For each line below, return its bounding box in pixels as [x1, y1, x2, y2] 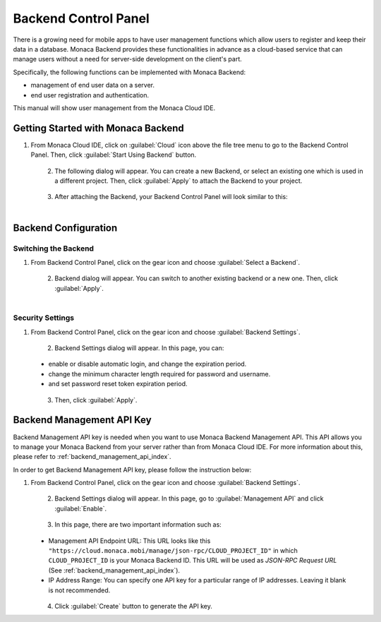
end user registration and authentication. [30, 90, 150, 99]
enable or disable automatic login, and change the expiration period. [48, 360, 247, 369]
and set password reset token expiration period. [48, 380, 188, 388]
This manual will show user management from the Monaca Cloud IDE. [13, 103, 215, 112]
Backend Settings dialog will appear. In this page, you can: [54, 344, 224, 352]
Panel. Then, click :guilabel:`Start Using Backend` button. [30, 150, 197, 159]
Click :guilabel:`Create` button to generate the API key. [54, 602, 213, 610]
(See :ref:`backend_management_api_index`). [48, 566, 180, 575]
